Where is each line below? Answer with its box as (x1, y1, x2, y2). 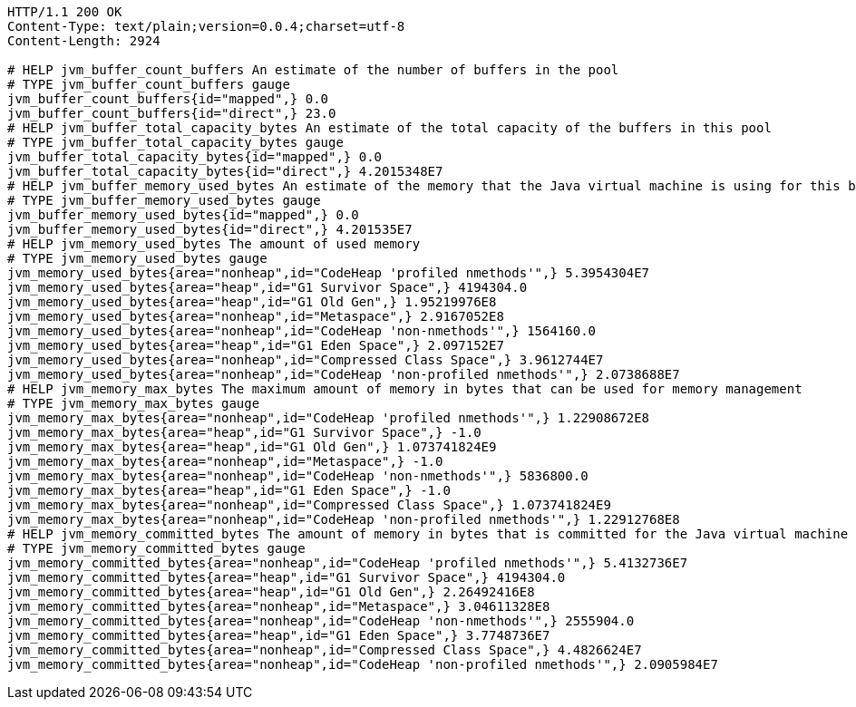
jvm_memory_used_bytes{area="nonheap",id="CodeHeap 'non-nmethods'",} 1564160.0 (7, 324, 597, 338)
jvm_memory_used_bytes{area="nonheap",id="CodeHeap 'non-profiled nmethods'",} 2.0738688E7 (7, 367, 680, 382)
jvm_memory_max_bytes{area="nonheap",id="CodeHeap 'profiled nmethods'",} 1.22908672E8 (7, 411, 650, 425)
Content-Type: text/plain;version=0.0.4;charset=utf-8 (7, 19, 405, 34)
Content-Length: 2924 (7, 34, 160, 48)
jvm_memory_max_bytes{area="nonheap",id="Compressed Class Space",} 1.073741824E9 (7, 498, 611, 512)
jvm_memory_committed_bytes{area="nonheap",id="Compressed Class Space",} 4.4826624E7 (7, 643, 642, 657)
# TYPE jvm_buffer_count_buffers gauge (7, 77, 290, 92)
